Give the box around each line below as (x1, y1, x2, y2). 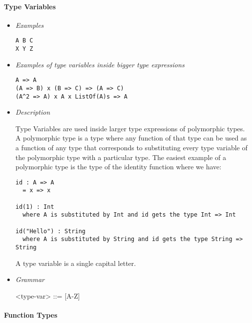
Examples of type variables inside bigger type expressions (15, 59, 185, 69)
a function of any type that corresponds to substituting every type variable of (15, 142, 248, 153)
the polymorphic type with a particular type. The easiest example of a (15, 152, 226, 162)
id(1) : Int (15, 203, 54, 210)
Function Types (4, 310, 58, 320)
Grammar (15, 274, 44, 284)
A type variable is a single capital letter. (15, 258, 136, 268)
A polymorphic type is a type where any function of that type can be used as (15, 133, 247, 143)
